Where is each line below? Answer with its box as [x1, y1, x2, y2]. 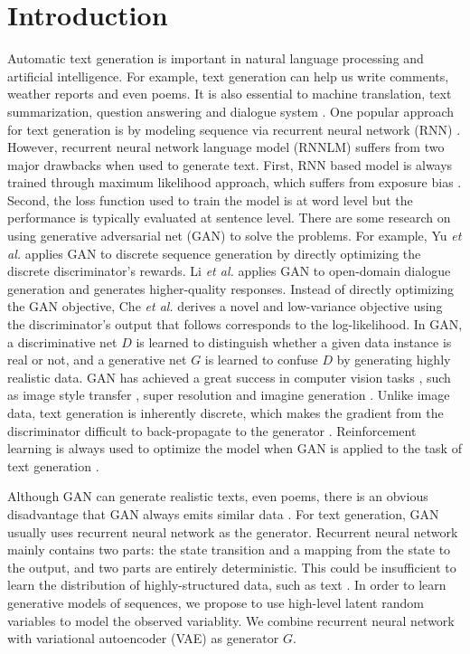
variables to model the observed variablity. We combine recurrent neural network [7, 611, 455, 630]
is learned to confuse [204, 350, 318, 369]
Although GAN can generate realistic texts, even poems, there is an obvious [7, 487, 428, 506]
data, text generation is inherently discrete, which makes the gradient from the [7, 403, 444, 422]
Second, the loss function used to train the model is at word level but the [7, 190, 413, 209]
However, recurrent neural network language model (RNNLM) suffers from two [7, 137, 445, 156]
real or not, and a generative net [7, 350, 187, 369]
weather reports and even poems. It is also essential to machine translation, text [7, 84, 452, 103]
